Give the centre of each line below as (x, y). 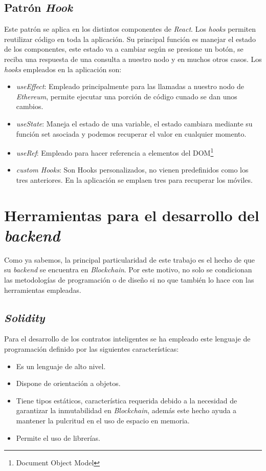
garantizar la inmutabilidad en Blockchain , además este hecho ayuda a (126, 410)
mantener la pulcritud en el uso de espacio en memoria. (103, 421)
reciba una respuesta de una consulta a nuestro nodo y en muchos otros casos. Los (133, 59)
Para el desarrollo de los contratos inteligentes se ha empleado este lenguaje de (127, 339)
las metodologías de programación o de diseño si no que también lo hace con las (129, 280)
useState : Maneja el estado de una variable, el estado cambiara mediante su (134, 123)
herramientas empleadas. (43, 290)
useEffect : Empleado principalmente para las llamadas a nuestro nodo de (130, 86)
